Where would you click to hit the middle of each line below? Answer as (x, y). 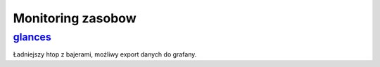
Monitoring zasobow (75, 18)
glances (32, 37)
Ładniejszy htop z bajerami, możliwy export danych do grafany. (105, 54)
